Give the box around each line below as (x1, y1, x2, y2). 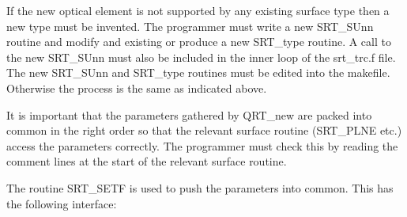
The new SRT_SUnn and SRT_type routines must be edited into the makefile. (6, 64, 390, 81)
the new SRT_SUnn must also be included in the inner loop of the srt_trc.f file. (6, 48, 396, 65)
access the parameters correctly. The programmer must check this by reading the (6, 137, 398, 154)
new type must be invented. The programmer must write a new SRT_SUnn (6, 17, 374, 34)
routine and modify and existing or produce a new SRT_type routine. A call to (6, 33, 391, 50)
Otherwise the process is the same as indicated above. (6, 79, 267, 96)
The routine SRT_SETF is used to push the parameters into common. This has (6, 179, 394, 196)
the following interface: (6, 195, 117, 211)
